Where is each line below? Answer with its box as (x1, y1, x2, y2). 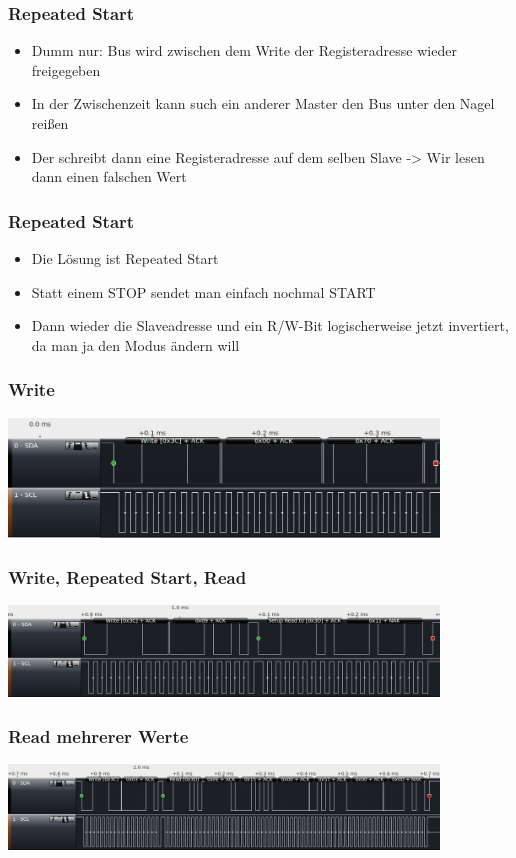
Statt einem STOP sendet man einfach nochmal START (31, 281, 376, 302)
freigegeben (31, 59, 101, 80)
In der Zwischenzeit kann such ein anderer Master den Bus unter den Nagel (31, 93, 495, 114)
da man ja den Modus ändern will (31, 334, 240, 355)
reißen (31, 113, 69, 133)
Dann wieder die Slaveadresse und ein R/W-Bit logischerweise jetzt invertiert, (31, 315, 509, 336)
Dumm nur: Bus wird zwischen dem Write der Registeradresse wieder (31, 40, 457, 61)
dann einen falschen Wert (31, 166, 187, 187)
